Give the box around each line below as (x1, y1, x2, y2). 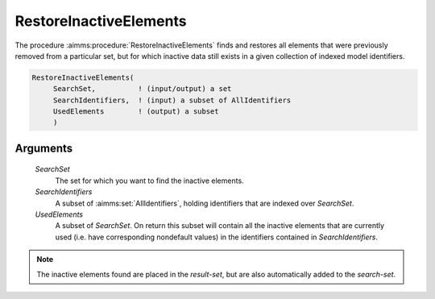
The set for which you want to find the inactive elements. (55, 176, 245, 185)
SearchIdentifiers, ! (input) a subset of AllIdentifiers (52, 95, 292, 105)
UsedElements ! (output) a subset (52, 107, 219, 116)
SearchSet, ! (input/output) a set (52, 85, 232, 93)
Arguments (14, 141, 73, 155)
